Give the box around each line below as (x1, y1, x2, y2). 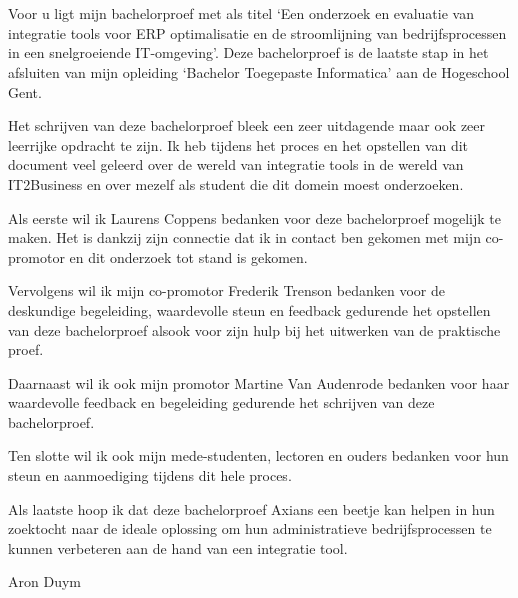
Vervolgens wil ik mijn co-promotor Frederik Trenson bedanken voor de (8, 280, 445, 301)
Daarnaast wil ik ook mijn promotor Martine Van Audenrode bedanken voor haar (8, 372, 510, 393)
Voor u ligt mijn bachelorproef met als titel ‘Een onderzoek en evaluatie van (8, 3, 474, 24)
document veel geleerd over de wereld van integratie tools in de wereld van (8, 154, 464, 175)
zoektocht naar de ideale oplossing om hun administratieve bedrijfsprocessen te (8, 518, 492, 539)
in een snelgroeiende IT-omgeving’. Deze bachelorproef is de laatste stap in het (8, 42, 489, 63)
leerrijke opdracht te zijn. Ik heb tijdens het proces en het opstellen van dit (8, 134, 469, 155)
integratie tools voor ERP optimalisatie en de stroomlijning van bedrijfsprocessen (8, 22, 507, 43)
